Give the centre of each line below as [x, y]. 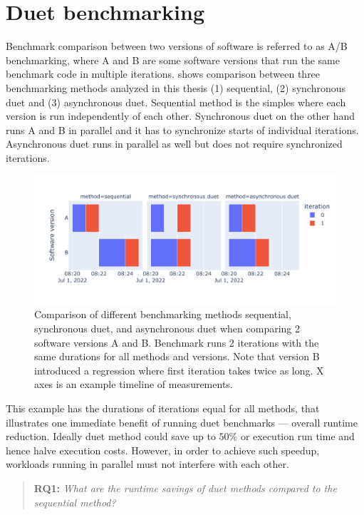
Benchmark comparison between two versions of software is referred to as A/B [177, 46]
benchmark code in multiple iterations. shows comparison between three [163, 74]
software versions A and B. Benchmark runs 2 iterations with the [177, 342]
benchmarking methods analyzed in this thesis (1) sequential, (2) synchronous [176, 87]
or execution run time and [297, 436]
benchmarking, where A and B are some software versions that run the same [173, 60]
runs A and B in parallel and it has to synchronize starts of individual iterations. [182, 129]
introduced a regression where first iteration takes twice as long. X [179, 370]
